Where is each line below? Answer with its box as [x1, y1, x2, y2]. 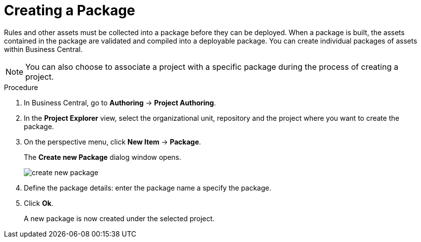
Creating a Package [4, 2, 135, 19]
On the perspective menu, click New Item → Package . [24, 137, 201, 146]
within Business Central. [4, 45, 83, 53]
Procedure [4, 83, 38, 92]
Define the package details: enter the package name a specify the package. [24, 183, 272, 192]
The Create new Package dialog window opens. [24, 152, 181, 161]
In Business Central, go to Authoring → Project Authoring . [24, 98, 216, 107]
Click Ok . [24, 198, 54, 207]
